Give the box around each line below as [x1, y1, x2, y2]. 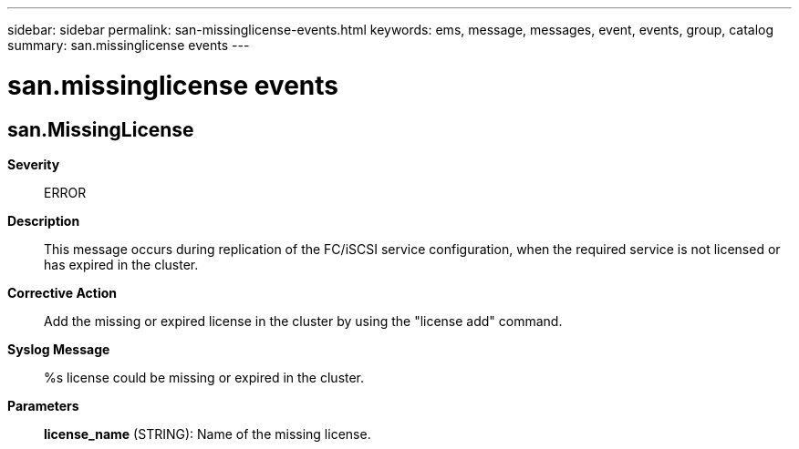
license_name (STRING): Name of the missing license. [44, 425, 371, 442]
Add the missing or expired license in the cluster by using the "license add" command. [44, 312, 563, 329]
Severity [7, 156, 60, 172]
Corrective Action [7, 284, 117, 301]
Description [7, 212, 80, 229]
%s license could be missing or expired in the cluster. [44, 369, 365, 385]
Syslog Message [7, 341, 110, 357]
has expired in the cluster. [44, 256, 199, 272]
